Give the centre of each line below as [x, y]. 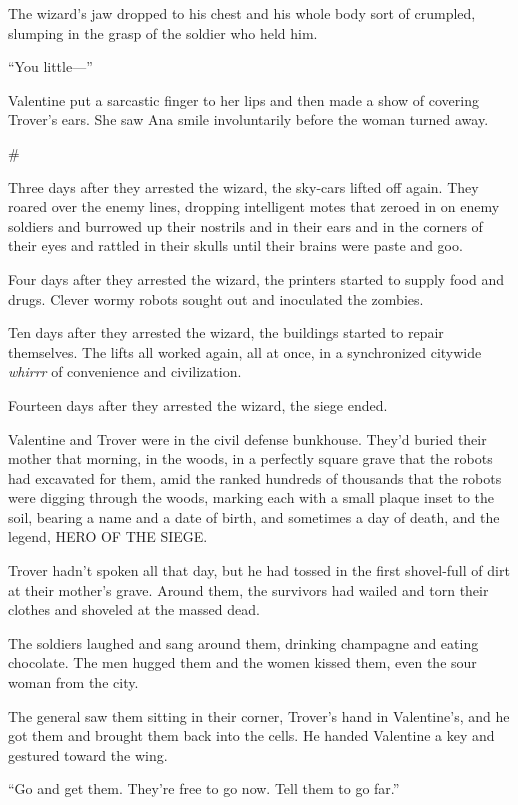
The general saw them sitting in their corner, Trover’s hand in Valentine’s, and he [259, 715]
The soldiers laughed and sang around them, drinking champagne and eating [243, 642]
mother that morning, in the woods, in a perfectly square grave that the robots [250, 458]
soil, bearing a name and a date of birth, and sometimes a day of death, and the [254, 516]
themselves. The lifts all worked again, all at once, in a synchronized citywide [245, 351]
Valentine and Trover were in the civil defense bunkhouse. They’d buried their [247, 438]
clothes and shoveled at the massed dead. [134, 609]
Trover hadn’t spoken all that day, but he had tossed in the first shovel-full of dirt [259, 570]
